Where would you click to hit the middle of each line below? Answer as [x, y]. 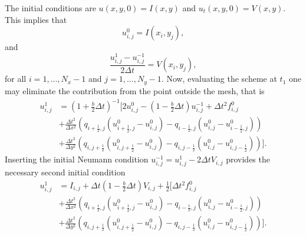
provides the [248, 159]
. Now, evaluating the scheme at [219, 79]
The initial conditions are [50, 8]
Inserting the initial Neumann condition [77, 159]
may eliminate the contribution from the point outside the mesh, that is [135, 90]
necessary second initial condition [65, 172]
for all [16, 79]
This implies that [36, 19]
